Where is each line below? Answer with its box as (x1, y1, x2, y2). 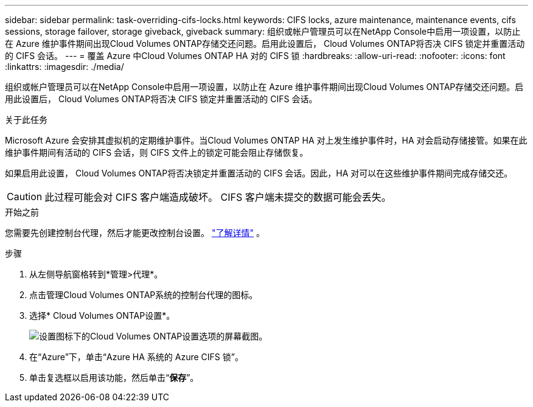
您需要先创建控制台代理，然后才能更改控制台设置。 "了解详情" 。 (5, 228, 265, 238)
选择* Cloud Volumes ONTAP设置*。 (29, 310, 175, 321)
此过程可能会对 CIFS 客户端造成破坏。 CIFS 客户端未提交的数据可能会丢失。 (44, 191, 391, 203)
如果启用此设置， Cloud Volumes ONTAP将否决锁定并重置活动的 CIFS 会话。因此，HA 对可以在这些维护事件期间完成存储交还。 (5, 168, 513, 178)
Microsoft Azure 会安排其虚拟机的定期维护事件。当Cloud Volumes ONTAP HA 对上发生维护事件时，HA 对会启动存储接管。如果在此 (5, 135, 528, 145)
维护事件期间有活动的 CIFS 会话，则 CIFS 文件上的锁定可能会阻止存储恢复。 (5, 147, 308, 158)
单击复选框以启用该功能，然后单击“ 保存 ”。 (29, 372, 199, 383)
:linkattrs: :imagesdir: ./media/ (5, 61, 124, 72)
